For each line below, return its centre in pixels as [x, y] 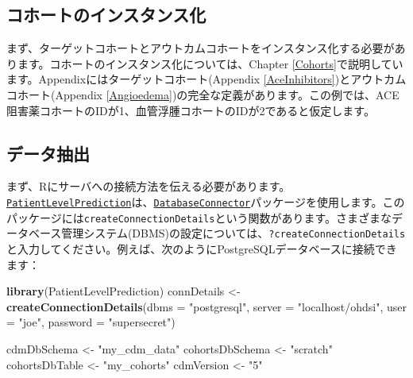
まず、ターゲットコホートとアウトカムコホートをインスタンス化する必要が [201, 48]
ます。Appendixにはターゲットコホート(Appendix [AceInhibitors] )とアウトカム [206, 79]
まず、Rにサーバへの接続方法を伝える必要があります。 [149, 186]
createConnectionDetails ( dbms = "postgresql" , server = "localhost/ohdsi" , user [207, 306]
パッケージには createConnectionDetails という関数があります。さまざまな [199, 217]
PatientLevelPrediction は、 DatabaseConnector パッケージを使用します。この [206, 201]
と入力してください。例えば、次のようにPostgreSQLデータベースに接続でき [202, 248]
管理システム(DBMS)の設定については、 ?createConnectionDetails [234, 233]
